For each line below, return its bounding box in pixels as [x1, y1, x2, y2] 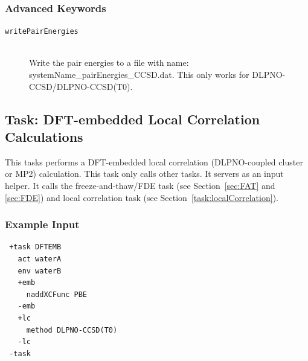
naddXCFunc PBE [26, 290, 88, 299]
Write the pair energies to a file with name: [29, 56, 189, 69]
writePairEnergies [5, 27, 79, 36]
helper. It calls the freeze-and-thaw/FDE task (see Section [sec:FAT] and [5, 179, 275, 192]
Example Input [5, 217, 80, 232]
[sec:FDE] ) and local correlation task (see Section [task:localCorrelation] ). [5, 191, 278, 203]
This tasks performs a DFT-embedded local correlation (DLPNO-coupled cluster [5, 155, 303, 168]
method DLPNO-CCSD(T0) [26, 325, 118, 334]
